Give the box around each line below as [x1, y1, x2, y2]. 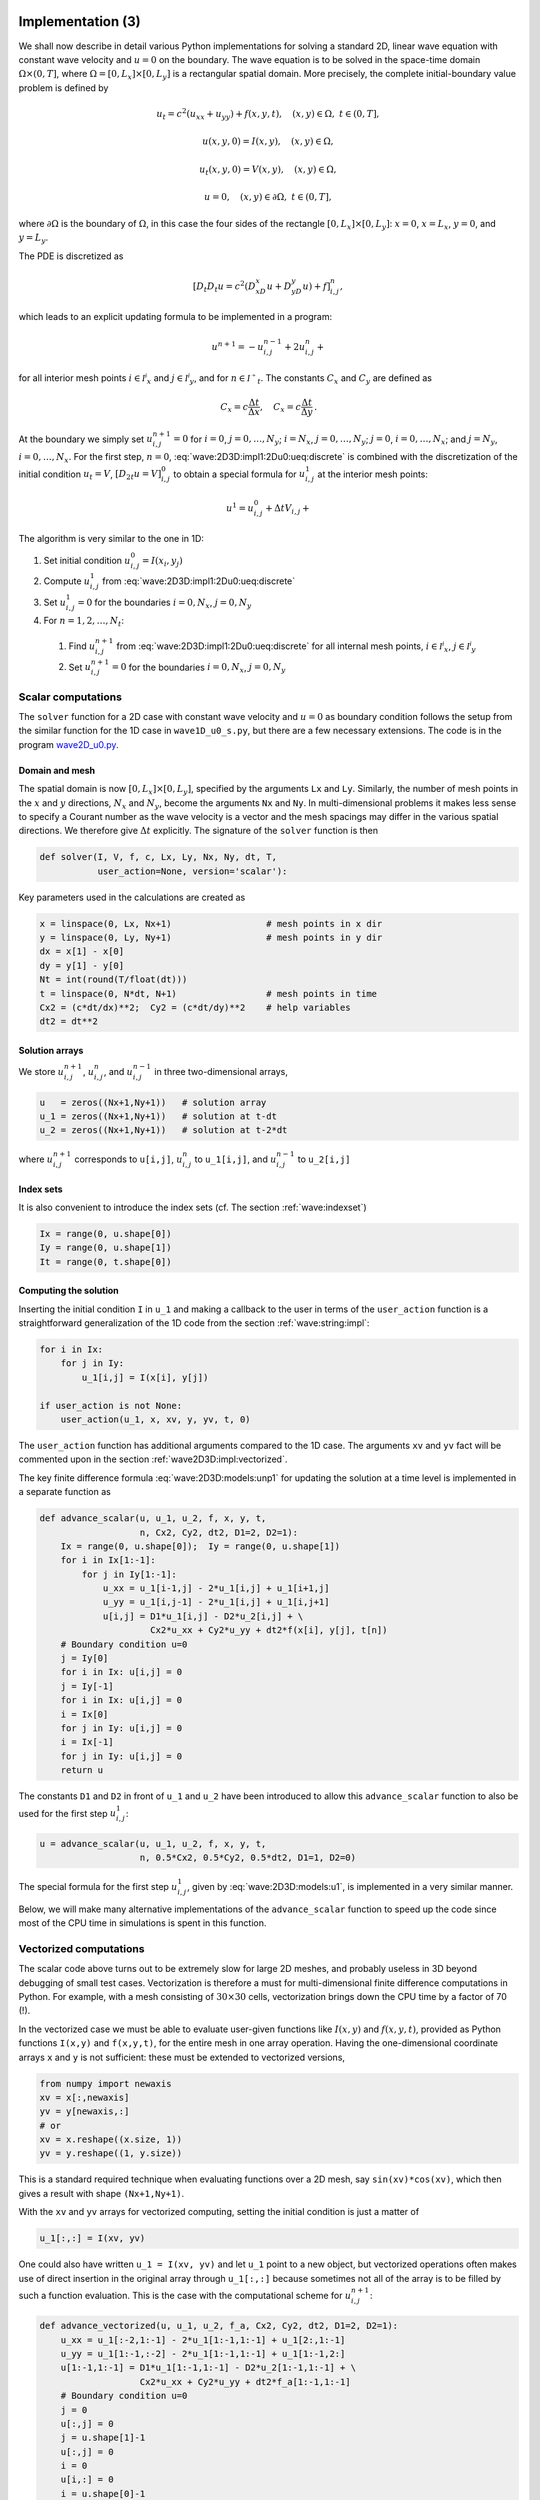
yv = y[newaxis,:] [39, 2106, 130, 2117]
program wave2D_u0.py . [18, 738, 119, 750]
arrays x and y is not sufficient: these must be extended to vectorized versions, [18, 2051, 345, 2063]
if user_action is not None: [39, 1400, 183, 1411]
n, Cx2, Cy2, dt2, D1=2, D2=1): [139, 1526, 299, 1538]
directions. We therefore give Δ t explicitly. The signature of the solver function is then [18, 825, 379, 837]
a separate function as [18, 1486, 112, 1498]
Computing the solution [18, 1285, 119, 1297]
